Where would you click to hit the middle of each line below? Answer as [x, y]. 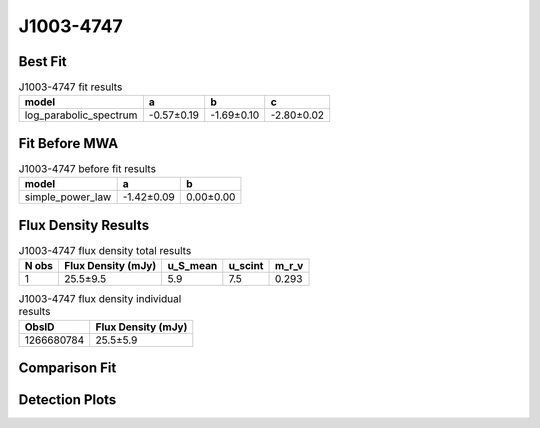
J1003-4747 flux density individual [100, 299]
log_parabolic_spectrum [81, 115]
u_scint [246, 266]
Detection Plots [67, 400]
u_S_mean [192, 266]
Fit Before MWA [68, 143]
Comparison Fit [67, 368]
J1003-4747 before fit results [87, 169]
